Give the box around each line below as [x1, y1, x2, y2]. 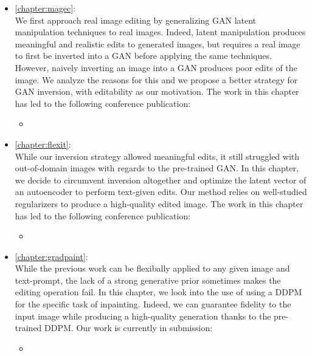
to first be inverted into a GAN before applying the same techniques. [15, 49, 272, 62]
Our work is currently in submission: [76, 321, 213, 334]
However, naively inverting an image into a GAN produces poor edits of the [15, 61, 297, 74]
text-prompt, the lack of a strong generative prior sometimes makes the [15, 273, 281, 286]
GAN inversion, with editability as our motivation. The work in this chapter [15, 85, 299, 98]
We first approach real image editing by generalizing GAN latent [15, 13, 257, 26]
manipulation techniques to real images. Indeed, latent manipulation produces [15, 26, 306, 38]
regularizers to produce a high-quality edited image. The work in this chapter [15, 197, 303, 210]
